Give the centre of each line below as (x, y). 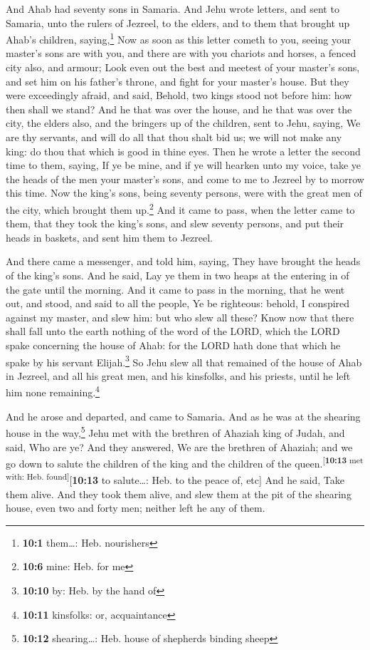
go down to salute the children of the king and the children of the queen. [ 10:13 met (185, 462)
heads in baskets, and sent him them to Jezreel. (110, 237)
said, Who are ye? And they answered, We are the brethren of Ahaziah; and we (179, 447)
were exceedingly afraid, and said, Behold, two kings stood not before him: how (179, 95)
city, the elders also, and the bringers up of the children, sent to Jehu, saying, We (183, 123)
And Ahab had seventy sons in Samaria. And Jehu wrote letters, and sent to (173, 9)
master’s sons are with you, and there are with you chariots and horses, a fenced (181, 53)
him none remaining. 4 (53, 391)
